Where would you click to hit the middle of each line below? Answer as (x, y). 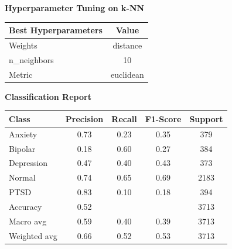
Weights (23, 45)
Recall (124, 118)
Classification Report (48, 96)
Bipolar (22, 148)
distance (127, 45)
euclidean (127, 74)
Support (206, 118)
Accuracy (25, 206)
